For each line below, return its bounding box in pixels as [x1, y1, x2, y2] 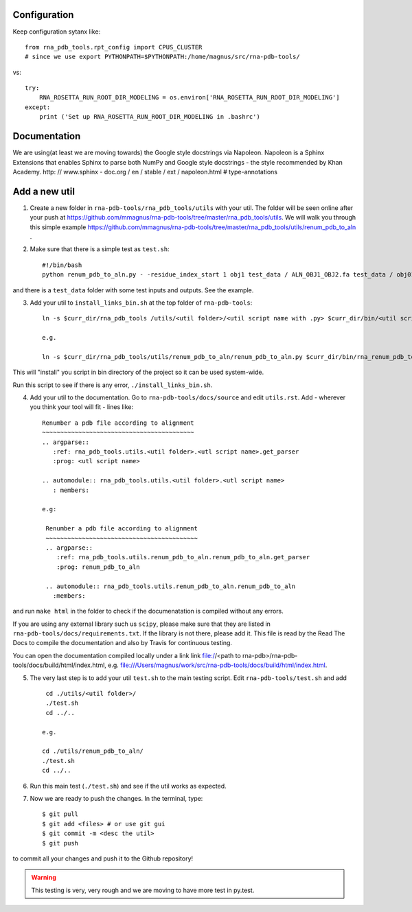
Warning [31, 874, 56, 882]
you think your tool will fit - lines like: [30, 403, 134, 411]
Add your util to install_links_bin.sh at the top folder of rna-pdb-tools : [30, 299, 253, 307]
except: [25, 103, 51, 111]
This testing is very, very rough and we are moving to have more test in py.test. [31, 886, 255, 894]
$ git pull [42, 810, 79, 818]
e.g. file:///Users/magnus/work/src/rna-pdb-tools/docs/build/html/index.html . [107, 661, 328, 669]
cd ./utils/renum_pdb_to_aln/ [42, 747, 144, 755]
